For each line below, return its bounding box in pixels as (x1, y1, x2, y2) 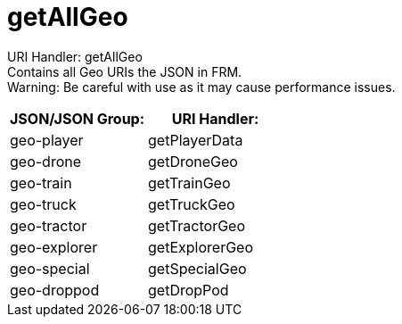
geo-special (10, 259, 90, 278)
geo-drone (10, 152, 82, 170)
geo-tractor (10, 216, 87, 235)
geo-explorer (10, 237, 98, 256)
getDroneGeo (148, 152, 238, 170)
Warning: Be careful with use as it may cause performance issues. (7, 79, 396, 95)
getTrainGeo (148, 173, 231, 192)
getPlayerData (148, 130, 243, 149)
